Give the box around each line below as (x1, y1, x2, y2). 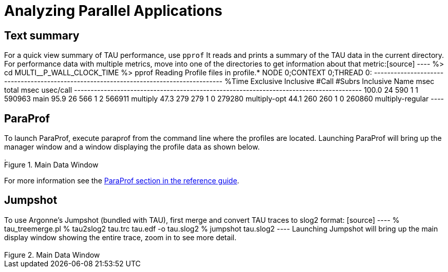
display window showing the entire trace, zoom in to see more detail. (4, 233, 237, 242)
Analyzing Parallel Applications (4, 2, 222, 19)
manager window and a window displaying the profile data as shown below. (4, 142, 260, 152)
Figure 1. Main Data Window (4, 160, 99, 169)
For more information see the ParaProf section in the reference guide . (4, 176, 239, 185)
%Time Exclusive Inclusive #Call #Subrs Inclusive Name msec (224, 77, 435, 86)
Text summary (4, 29, 80, 42)
